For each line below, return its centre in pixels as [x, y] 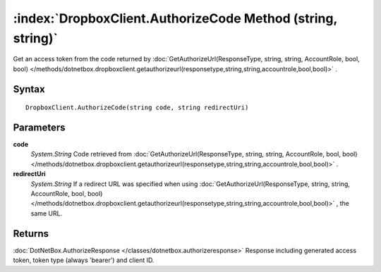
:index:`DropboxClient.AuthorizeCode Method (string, [175, 18]
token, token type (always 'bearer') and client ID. [84, 260]
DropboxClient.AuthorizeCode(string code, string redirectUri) [137, 108]
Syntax [29, 89]
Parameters [39, 127]
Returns [31, 234]
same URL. [47, 213]
